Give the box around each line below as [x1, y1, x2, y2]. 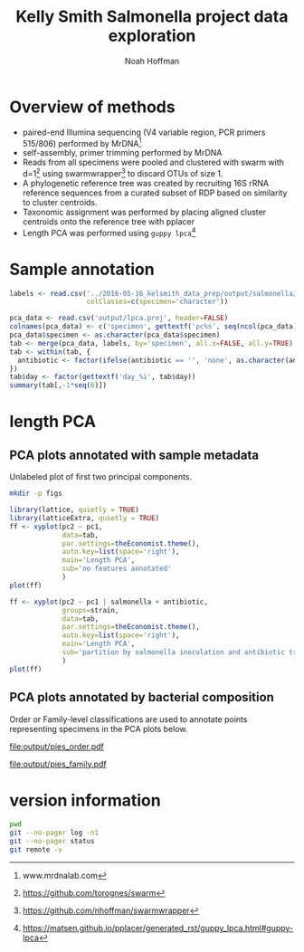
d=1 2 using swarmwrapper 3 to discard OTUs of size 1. [22, 167, 223, 178]
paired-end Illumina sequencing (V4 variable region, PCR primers [22, 127, 266, 138]
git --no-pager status [9, 837, 95, 846]
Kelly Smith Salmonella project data [15, 6, 289, 27]
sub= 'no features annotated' [62, 564, 172, 574]
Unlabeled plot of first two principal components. [9, 471, 193, 482]
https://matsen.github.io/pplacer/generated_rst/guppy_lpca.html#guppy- [22, 922, 294, 933]
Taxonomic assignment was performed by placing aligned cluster [22, 206, 267, 217]
